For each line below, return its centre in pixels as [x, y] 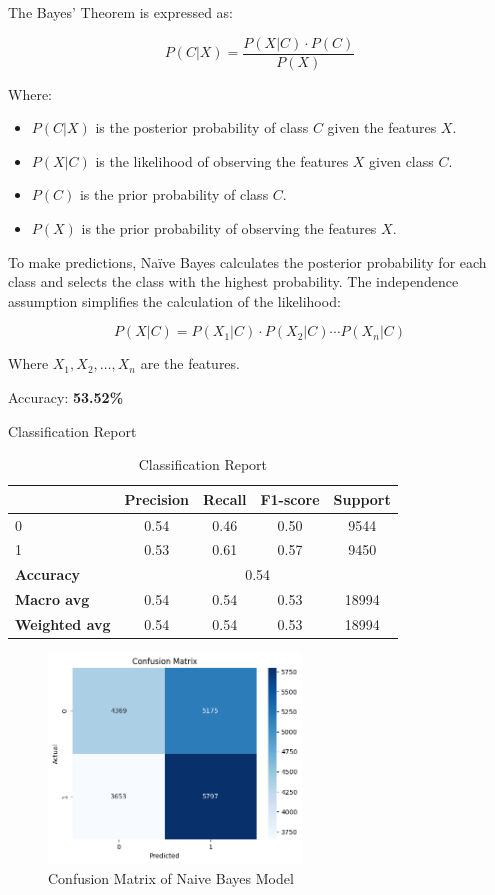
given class [401, 160]
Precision [157, 498]
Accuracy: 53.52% [66, 397]
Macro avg [52, 599]
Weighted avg [63, 624]
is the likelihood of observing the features [222, 160]
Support [362, 498]
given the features [382, 127]
